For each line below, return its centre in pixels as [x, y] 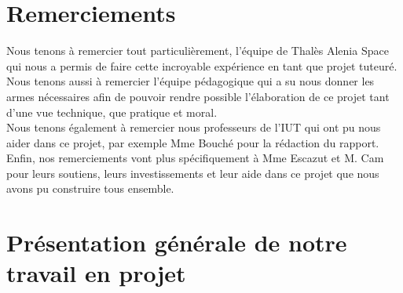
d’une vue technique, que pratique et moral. [112, 112]
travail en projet [96, 273]
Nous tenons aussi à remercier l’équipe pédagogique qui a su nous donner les [191, 81]
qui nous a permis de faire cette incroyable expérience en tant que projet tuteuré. [202, 65]
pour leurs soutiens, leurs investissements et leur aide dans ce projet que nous [193, 173]
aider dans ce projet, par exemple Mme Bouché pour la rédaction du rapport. [193, 142]
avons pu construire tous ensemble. [90, 188]
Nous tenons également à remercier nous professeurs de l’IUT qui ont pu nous [194, 127]
